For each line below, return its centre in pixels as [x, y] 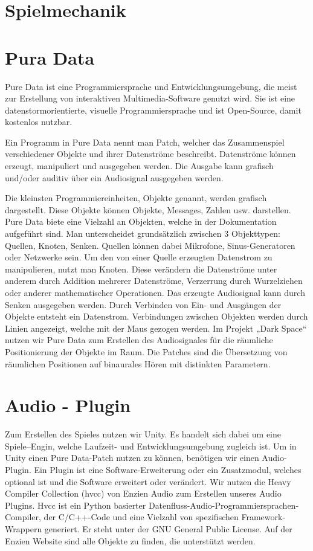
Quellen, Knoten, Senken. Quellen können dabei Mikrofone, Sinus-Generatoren [150, 245]
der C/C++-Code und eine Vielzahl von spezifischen [141, 517]
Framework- [263, 517]
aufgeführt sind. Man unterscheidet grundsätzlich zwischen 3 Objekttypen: [143, 234]
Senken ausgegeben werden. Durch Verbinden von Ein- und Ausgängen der [143, 304]
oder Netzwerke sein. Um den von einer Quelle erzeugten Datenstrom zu [139, 257]
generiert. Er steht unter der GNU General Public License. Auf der [168, 529]
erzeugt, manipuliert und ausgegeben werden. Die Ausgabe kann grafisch [139, 166]
